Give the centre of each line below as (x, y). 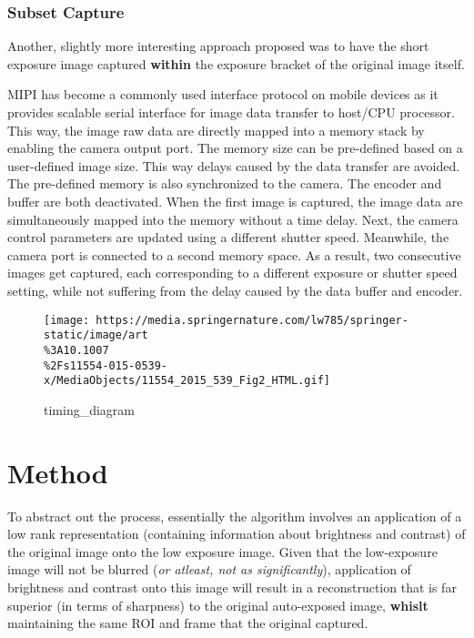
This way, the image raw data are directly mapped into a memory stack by (216, 130)
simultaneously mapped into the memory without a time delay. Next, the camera (233, 219)
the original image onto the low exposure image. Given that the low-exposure (222, 551)
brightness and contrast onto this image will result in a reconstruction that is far (232, 587)
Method (58, 472)
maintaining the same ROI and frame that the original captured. (188, 623)
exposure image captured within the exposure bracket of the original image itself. (236, 63)
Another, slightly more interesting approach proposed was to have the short (218, 46)
